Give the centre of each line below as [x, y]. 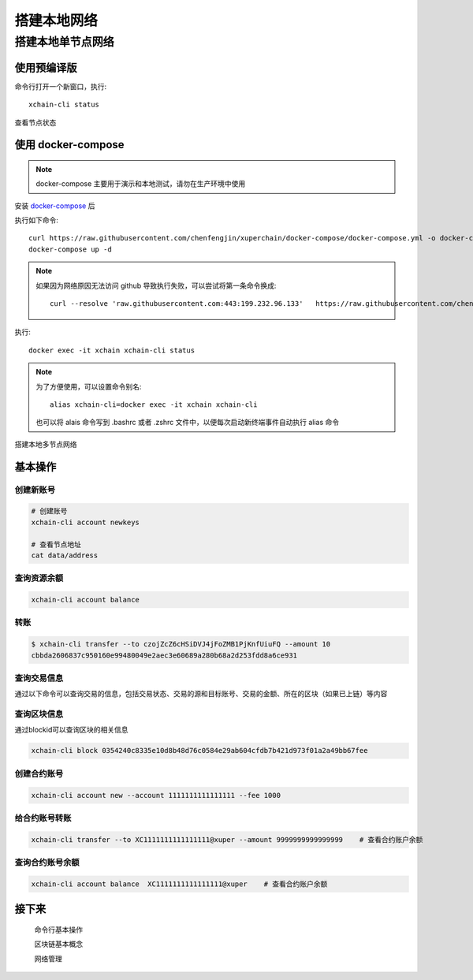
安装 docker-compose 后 [55, 206]
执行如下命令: [37, 220]
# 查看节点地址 [56, 544]
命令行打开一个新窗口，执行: [61, 86]
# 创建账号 [49, 511]
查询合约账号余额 [47, 863]
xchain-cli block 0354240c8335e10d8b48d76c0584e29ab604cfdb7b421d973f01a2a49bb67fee [199, 751]
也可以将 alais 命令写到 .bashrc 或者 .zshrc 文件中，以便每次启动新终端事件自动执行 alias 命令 [188, 423]
